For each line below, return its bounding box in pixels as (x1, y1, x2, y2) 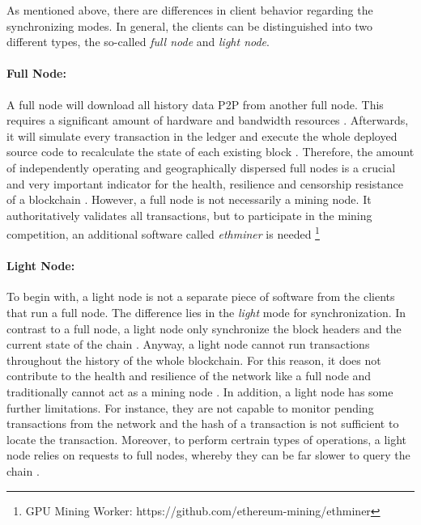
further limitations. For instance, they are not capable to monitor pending (6, 399, 374, 416)
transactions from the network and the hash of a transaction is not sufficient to (6, 415, 399, 432)
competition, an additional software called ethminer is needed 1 (6, 223, 320, 242)
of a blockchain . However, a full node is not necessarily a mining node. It (6, 191, 372, 208)
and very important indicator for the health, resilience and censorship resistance (6, 175, 403, 192)
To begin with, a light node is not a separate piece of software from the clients (6, 288, 395, 305)
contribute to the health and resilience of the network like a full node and (6, 367, 372, 384)
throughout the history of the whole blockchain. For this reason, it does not (6, 351, 381, 368)
